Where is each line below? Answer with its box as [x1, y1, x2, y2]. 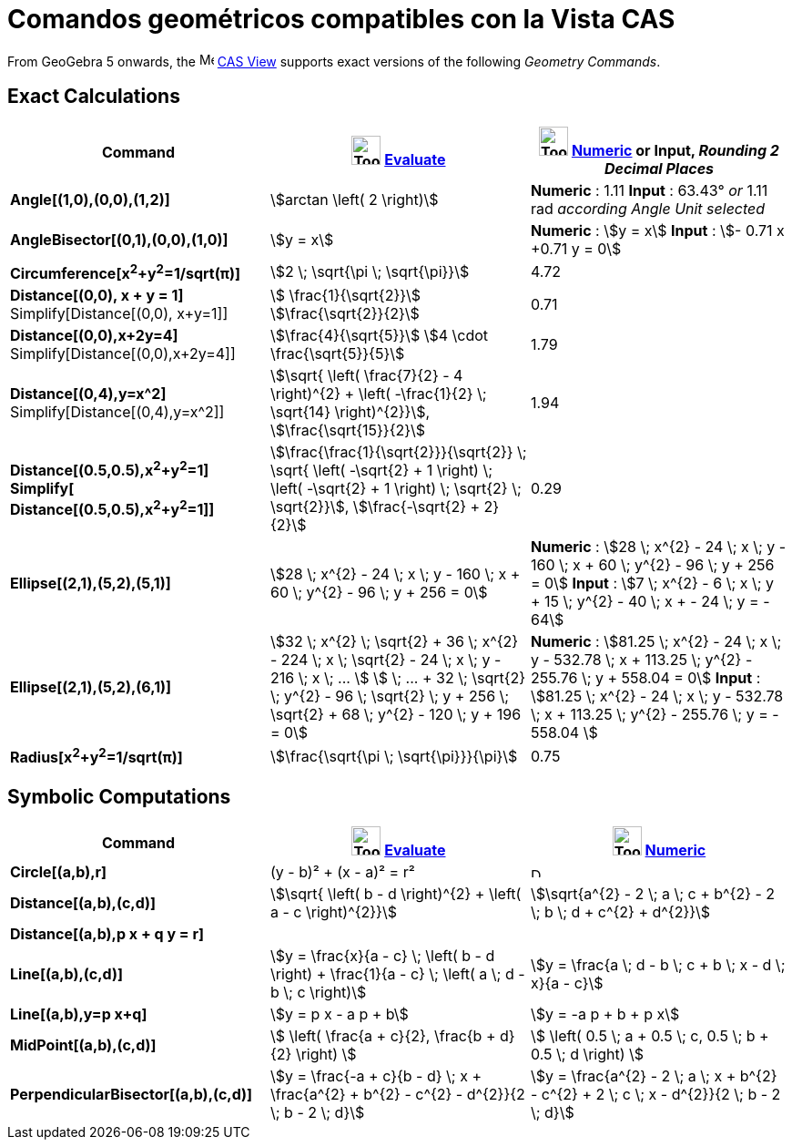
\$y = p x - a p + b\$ [269, 1005, 409, 1024]
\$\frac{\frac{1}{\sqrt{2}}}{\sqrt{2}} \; [269, 442, 527, 461]
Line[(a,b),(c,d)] [10, 965, 123, 984]
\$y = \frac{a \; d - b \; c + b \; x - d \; [530, 956, 786, 975]
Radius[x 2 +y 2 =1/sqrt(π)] [10, 744, 183, 767]
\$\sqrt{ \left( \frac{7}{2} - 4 [269, 365, 463, 384]
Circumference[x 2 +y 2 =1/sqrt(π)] [10, 261, 241, 282]
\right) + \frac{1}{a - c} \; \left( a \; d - [269, 965, 525, 984]
